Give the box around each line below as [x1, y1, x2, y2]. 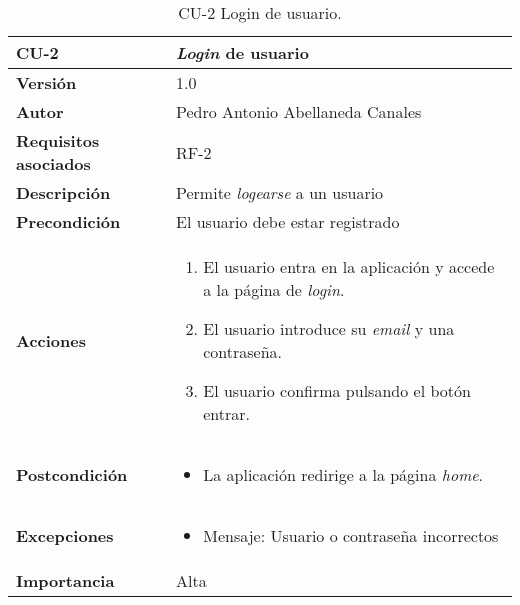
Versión [16, 71, 77, 94]
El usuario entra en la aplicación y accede [203, 255, 495, 278]
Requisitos [16, 129, 100, 152]
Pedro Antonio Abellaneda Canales [176, 100, 422, 123]
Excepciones [16, 524, 114, 547]
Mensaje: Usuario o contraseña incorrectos [203, 524, 499, 547]
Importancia [16, 569, 115, 592]
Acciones [16, 328, 86, 352]
